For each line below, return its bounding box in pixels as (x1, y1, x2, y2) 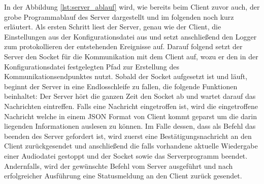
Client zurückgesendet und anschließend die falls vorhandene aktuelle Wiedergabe (4, 140, 258, 151)
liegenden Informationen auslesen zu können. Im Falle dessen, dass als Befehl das (4, 121, 256, 131)
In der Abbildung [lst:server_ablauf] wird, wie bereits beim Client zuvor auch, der (4, 2, 260, 12)
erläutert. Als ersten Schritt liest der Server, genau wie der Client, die (4, 21, 221, 32)
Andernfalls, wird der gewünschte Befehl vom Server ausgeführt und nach (4, 160, 233, 171)
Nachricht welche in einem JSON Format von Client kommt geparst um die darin (4, 111, 257, 121)
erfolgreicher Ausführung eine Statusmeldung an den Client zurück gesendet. (4, 170, 242, 181)
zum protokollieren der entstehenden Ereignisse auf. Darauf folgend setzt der (4, 41, 243, 52)
